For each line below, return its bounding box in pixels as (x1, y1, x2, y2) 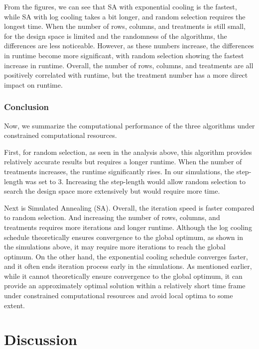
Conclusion (4, 101, 49, 113)
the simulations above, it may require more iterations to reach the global (4, 241, 226, 252)
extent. (4, 300, 25, 310)
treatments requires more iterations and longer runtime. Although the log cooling (4, 222, 252, 232)
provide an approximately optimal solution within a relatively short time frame (4, 280, 246, 291)
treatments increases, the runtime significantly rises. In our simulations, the (4, 166, 235, 176)
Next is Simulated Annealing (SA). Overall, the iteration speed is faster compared (4, 202, 255, 213)
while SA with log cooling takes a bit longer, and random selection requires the (4, 11, 246, 21)
